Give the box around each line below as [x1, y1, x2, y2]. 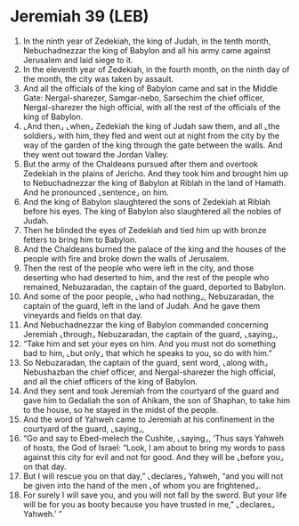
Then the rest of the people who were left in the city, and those [22, 263, 255, 273]
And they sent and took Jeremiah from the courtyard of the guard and [22, 385, 279, 396]
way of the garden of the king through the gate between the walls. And [22, 140, 283, 150]
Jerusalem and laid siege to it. [22, 54, 133, 65]
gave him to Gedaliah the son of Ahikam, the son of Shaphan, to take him [22, 394, 291, 406]
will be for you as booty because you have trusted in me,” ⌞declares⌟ [22, 498, 275, 509]
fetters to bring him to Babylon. [22, 234, 137, 245]
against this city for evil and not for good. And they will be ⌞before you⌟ [22, 451, 284, 462]
